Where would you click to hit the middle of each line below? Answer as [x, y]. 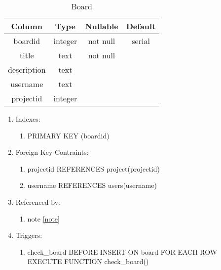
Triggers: [29, 235]
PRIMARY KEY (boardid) [68, 135]
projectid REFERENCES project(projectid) [93, 168]
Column [27, 26]
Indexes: [28, 119]
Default [141, 26]
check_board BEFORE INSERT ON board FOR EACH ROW [122, 251]
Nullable [102, 26]
